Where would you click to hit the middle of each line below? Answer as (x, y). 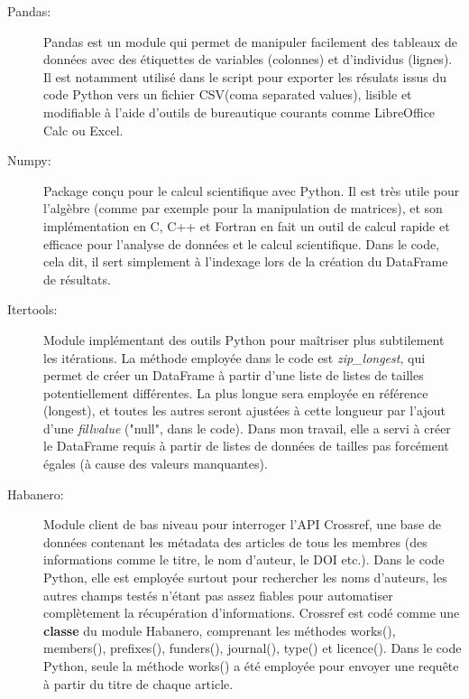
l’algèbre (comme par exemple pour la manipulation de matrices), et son (243, 208)
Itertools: (32, 309)
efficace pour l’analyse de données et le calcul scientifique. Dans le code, (242, 243)
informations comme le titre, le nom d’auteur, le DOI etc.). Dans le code (244, 559)
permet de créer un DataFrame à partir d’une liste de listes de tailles (234, 375)
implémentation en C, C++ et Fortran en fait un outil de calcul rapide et (247, 225)
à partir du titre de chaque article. (138, 683)
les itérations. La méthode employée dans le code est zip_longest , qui (234, 357)
